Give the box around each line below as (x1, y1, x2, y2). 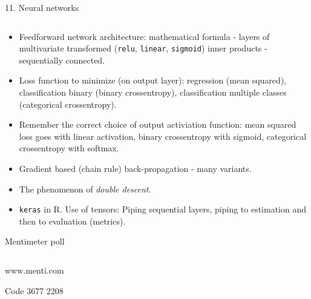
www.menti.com (5, 264, 64, 277)
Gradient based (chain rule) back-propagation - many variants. (19, 162, 252, 174)
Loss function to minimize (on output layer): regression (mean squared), (19, 74, 287, 87)
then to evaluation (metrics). (19, 214, 126, 227)
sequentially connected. (19, 53, 105, 66)
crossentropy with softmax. (19, 142, 119, 154)
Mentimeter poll (5, 235, 65, 248)
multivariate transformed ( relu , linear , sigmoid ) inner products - (19, 42, 267, 54)
